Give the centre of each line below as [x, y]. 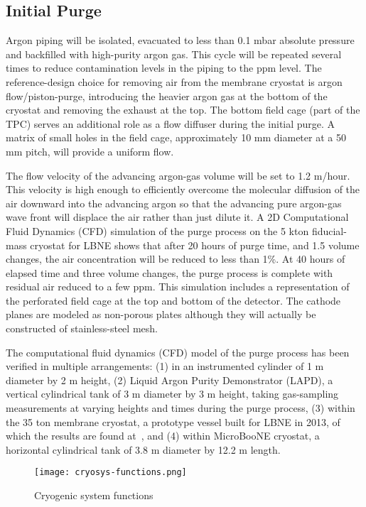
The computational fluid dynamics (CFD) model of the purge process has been [178, 352]
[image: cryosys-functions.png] [111, 473]
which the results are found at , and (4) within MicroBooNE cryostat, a [163, 436]
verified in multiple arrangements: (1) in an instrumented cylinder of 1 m [165, 366]
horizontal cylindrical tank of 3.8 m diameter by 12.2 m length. [143, 449]
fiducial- [329, 230]
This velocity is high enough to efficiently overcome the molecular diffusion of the [183, 189]
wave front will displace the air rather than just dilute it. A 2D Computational [177, 217]
